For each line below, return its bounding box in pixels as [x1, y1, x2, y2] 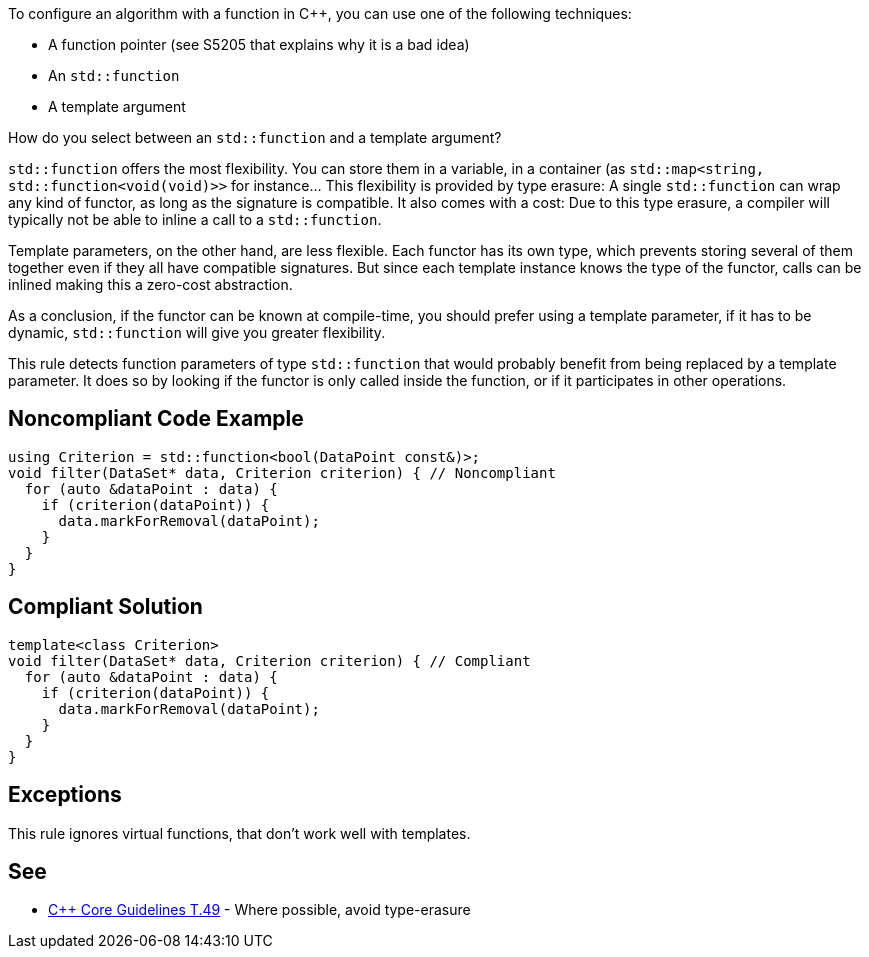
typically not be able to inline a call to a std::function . [8, 211, 382, 228]
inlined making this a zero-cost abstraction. [8, 276, 293, 293]
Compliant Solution [8, 594, 203, 620]
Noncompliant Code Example [8, 406, 304, 432]
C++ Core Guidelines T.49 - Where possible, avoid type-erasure [48, 901, 471, 919]
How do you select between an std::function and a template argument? [8, 129, 502, 146]
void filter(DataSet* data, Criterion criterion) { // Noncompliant [8, 464, 556, 481]
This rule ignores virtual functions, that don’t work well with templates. [8, 824, 471, 842]
